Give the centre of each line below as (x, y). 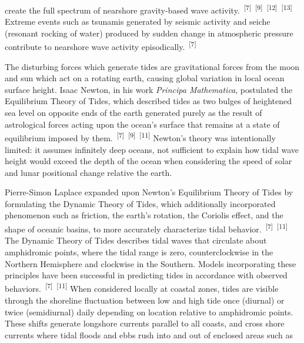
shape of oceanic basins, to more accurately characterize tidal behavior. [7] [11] (146, 228)
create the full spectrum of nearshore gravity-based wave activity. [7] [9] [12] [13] (148, 9)
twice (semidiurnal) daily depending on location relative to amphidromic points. (149, 312)
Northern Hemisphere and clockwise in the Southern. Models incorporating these (151, 263)
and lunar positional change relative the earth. (88, 172)
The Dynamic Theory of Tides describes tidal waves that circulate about (136, 240)
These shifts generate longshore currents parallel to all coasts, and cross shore (145, 323)
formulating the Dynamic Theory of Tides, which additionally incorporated (140, 203)
